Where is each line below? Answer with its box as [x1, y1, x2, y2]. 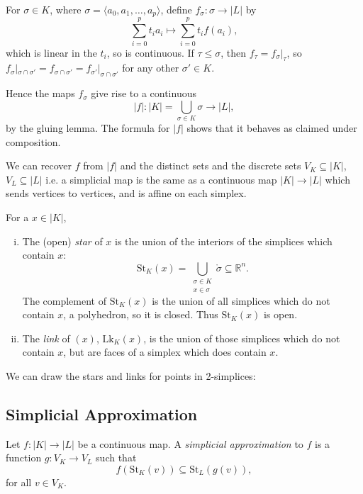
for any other [122, 60, 179, 75]
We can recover [6, 158, 72, 173]
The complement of [22, 293, 106, 308]
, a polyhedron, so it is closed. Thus [63, 307, 218, 322]
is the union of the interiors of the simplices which [115, 233, 333, 248]
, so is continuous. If [106, 45, 194, 60]
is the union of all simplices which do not [152, 293, 330, 308]
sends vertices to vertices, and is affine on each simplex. [6, 186, 247, 201]
